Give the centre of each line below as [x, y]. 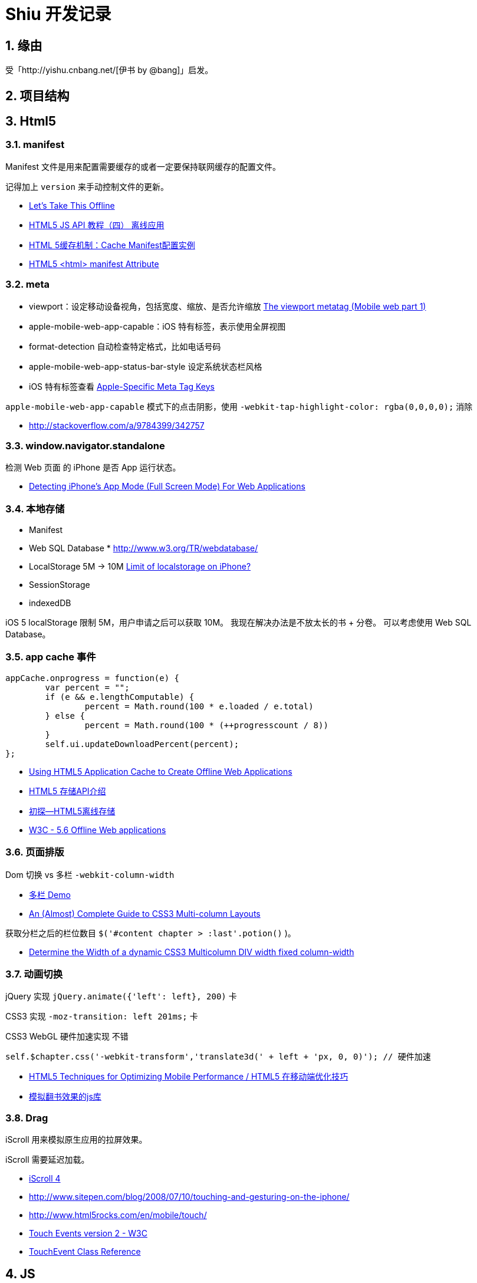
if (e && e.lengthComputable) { [120, 697]
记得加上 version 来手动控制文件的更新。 [87, 186]
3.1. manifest [35, 145]
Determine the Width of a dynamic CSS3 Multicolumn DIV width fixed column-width [192, 952]
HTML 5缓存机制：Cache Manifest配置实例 [112, 245]
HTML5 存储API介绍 [68, 791]
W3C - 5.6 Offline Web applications [98, 830]
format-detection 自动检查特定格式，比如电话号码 [125, 346]
